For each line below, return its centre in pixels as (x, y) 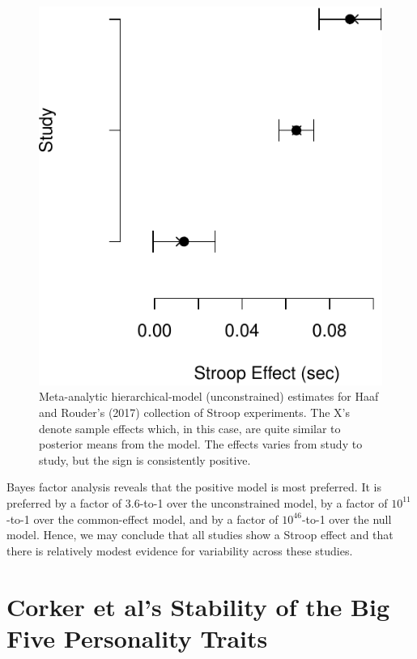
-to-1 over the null (347, 519)
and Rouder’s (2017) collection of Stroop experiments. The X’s (194, 412)
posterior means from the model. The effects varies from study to (201, 444)
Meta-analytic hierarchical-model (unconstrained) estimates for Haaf (209, 396)
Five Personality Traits (137, 638)
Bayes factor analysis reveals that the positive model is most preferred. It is (194, 487)
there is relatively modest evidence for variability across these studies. (180, 550)
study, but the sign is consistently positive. (145, 459)
